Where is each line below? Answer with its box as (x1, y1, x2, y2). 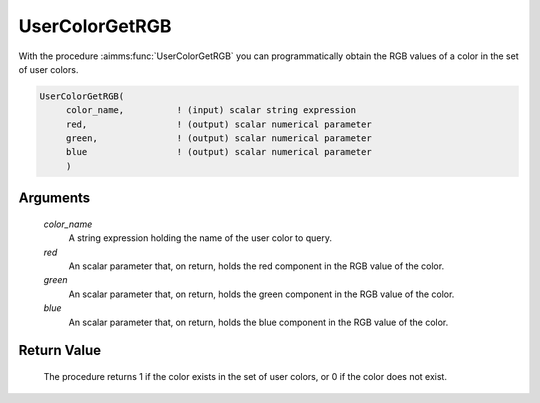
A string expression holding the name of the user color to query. (68, 232, 332, 244)
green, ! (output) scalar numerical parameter (65, 133, 372, 144)
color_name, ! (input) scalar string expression (65, 105, 357, 116)
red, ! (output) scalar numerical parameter (65, 118, 372, 130)
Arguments (18, 190, 91, 207)
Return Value (18, 342, 102, 359)
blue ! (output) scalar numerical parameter (65, 146, 372, 158)
